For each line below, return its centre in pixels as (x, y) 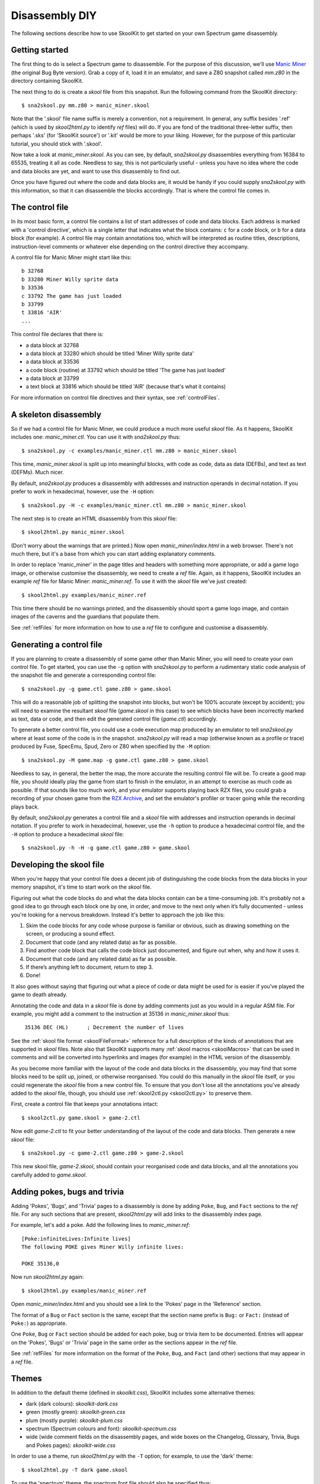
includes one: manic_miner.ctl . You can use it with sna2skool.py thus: (96, 437)
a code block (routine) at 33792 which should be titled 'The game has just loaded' (126, 370)
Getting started (40, 50)
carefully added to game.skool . (49, 1175)
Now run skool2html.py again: (47, 1277)
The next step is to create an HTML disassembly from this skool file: (94, 518)
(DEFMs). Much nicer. (38, 473)
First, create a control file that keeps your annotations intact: (84, 1104)
